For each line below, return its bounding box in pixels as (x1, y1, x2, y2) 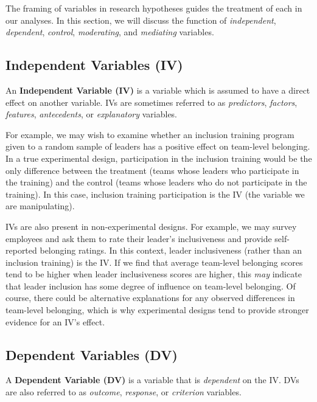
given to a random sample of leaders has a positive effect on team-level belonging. (5, 140, 310, 153)
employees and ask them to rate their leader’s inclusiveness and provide (5, 232, 272, 244)
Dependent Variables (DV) (5, 345, 178, 364)
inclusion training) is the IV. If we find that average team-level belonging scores (5, 255, 303, 268)
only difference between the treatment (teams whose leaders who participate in (5, 164, 299, 176)
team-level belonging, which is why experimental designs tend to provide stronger (5, 303, 309, 316)
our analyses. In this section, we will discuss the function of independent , (5, 13, 276, 26)
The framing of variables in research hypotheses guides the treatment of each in (5, 2, 302, 14)
